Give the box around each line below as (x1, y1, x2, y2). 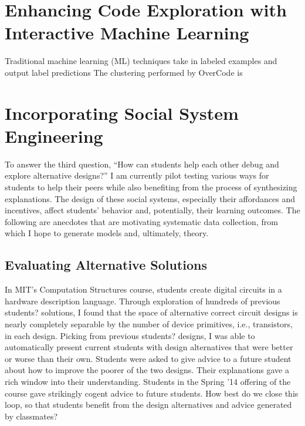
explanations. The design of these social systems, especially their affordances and (5, 192, 296, 204)
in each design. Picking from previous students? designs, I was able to (5, 329, 255, 341)
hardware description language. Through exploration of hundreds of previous (5, 294, 280, 307)
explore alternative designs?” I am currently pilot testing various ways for (5, 169, 269, 182)
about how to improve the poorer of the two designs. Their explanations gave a (5, 364, 289, 376)
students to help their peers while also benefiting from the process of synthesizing (5, 181, 297, 193)
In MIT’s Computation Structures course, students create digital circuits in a (5, 283, 282, 296)
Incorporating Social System (5, 100, 239, 125)
